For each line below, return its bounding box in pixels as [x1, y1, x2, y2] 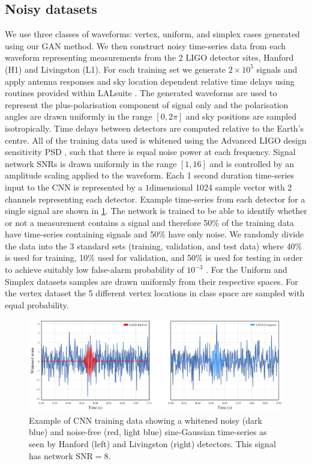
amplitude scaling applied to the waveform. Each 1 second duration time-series [5, 169, 295, 182]
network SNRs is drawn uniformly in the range [5, 157, 177, 169]
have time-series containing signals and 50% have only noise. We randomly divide [5, 228, 304, 240]
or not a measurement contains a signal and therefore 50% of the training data [5, 216, 294, 228]
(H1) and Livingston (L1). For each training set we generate [5, 63, 226, 75]
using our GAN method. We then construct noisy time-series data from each [5, 39, 286, 52]
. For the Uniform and [206, 263, 287, 276]
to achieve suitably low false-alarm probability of [5, 263, 184, 276]
